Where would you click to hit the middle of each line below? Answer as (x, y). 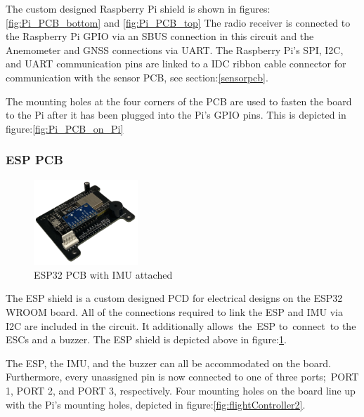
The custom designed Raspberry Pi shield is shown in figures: (138, 8)
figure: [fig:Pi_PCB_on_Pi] (65, 128)
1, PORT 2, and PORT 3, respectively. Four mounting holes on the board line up (181, 391)
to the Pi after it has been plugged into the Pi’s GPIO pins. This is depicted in (176, 115)
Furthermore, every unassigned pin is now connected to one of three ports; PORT (182, 377)
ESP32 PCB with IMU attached (103, 274)
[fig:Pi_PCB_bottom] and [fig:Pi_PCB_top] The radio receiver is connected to (178, 22)
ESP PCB (34, 160)
